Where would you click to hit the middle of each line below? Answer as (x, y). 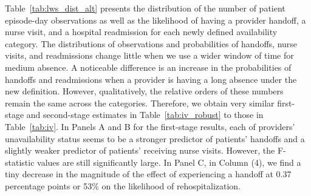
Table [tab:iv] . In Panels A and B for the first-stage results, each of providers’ (150, 126)
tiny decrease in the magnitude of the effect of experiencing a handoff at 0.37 (148, 174)
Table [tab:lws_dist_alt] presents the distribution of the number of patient (145, 8)
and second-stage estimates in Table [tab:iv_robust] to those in (145, 115)
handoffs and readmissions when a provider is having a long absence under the (151, 79)
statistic (20, 162)
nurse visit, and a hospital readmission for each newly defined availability (141, 32)
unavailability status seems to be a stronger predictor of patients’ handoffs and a (155, 138)
